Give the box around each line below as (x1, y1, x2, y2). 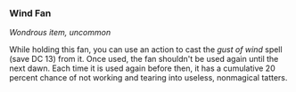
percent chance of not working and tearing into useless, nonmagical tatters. (9, 73, 288, 83)
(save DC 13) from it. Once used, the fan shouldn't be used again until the (9, 54, 279, 65)
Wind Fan (9, 7, 52, 19)
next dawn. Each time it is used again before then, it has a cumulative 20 (9, 63, 275, 73)
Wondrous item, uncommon (9, 27, 111, 38)
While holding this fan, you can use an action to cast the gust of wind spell (9, 44, 283, 55)
